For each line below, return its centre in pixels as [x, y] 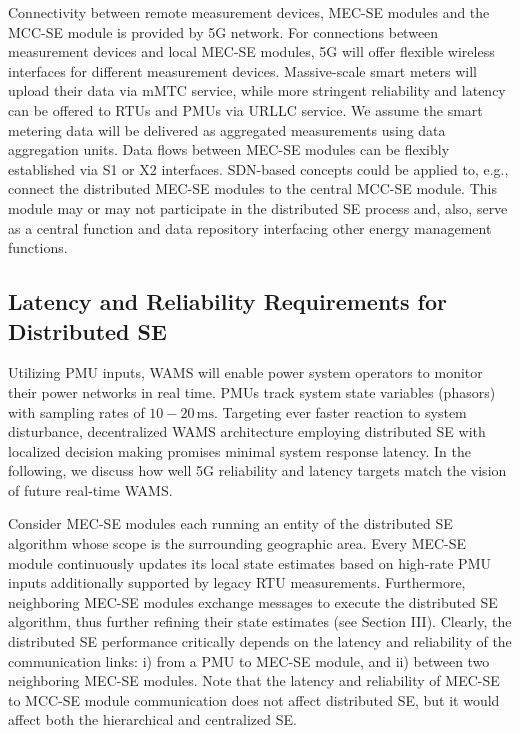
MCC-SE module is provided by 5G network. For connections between [223, 31]
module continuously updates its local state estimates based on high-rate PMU [249, 562]
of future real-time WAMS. [90, 489]
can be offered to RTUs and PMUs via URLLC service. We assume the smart [245, 109]
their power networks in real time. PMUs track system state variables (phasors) [252, 391]
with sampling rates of [76, 411]
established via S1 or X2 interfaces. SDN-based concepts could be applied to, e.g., [258, 168]
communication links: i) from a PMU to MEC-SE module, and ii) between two [249, 660]
